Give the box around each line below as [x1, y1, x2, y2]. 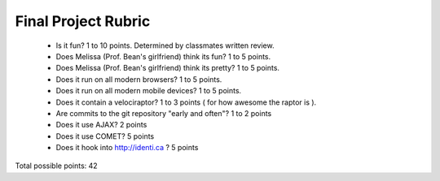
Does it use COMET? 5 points [55, 131, 155, 141]
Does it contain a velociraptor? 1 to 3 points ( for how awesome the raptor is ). [55, 97, 317, 107]
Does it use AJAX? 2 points [55, 120, 147, 130]
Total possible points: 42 [15, 161, 98, 170]
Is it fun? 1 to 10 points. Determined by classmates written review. [55, 41, 275, 50]
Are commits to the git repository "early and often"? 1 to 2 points [55, 108, 272, 118]
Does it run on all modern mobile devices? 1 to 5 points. [55, 86, 242, 96]
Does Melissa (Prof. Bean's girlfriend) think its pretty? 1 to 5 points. [55, 63, 280, 73]
